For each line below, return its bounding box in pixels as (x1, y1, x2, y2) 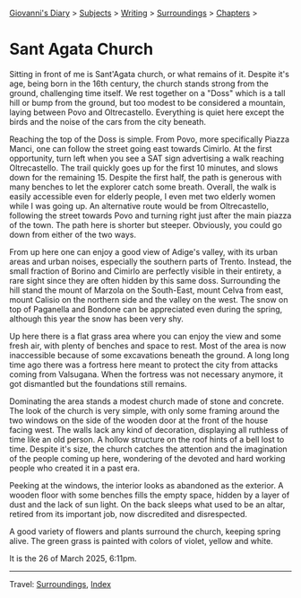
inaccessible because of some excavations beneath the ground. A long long (9, 349, 289, 360)
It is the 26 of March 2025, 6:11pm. (9, 552, 137, 564)
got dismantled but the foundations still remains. (9, 378, 187, 389)
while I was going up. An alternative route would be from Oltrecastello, (9, 200, 269, 211)
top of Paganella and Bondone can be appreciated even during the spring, (9, 303, 283, 314)
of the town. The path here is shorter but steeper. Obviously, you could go (9, 219, 282, 230)
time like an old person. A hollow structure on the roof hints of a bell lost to (9, 434, 285, 444)
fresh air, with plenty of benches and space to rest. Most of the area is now (9, 340, 287, 351)
